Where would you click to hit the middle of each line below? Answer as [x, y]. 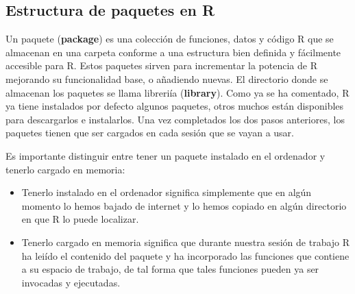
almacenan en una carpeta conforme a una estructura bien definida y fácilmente [173, 52]
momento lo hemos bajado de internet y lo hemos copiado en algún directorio [184, 205]
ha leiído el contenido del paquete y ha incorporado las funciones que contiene [185, 255]
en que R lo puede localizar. [80, 219]
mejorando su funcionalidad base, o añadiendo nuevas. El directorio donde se [167, 78]
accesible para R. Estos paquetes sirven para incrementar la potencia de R [161, 65]
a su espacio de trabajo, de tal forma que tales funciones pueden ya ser [170, 269]
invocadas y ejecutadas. [71, 282]
